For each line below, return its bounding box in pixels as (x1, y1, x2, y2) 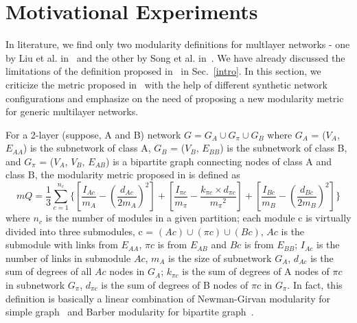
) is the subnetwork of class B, (220, 141, 347, 155)
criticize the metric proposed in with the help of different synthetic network (5, 77, 327, 91)
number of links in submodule (5, 250, 131, 265)
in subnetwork (5, 278, 65, 292)
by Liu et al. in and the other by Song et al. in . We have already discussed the (5, 50, 345, 64)
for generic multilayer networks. (5, 104, 139, 119)
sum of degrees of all (5, 264, 92, 278)
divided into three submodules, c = (5, 224, 154, 238)
